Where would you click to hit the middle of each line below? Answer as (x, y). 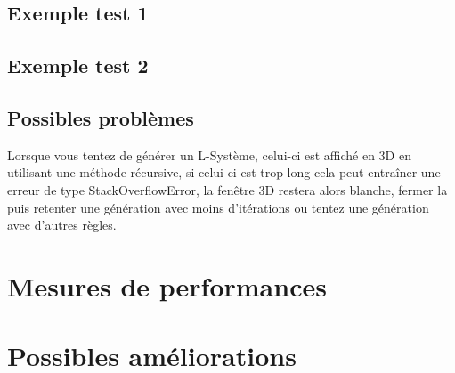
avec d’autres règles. (62, 225)
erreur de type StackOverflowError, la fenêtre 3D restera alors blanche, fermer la (227, 189)
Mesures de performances (167, 285)
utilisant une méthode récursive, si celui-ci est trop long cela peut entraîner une (224, 172)
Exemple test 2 (78, 65)
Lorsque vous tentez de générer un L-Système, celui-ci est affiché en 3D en (209, 154)
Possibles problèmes (101, 117)
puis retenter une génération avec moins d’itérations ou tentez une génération (218, 207)
